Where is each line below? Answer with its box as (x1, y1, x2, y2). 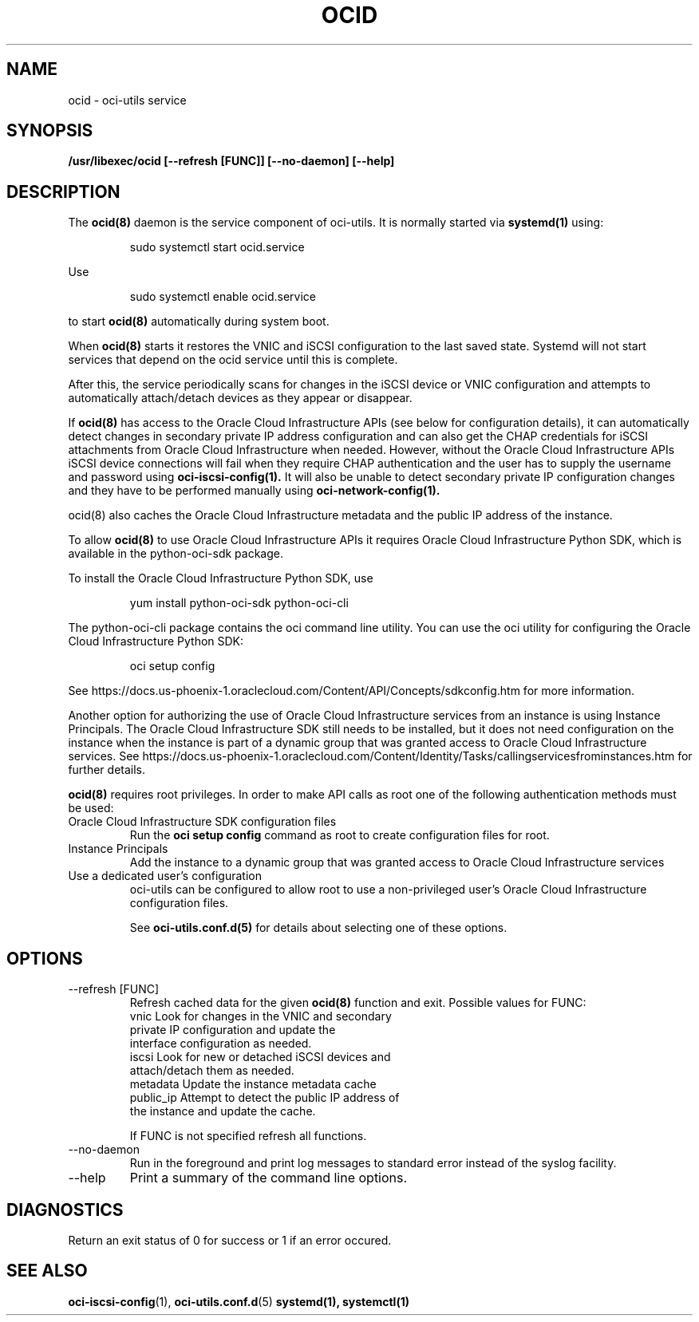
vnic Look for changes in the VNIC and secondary (129, 1009, 392, 1024)
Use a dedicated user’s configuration (68, 869, 262, 883)
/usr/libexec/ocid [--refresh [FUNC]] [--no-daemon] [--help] (68, 154, 395, 168)
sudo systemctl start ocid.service (129, 240, 305, 255)
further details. (68, 763, 146, 777)
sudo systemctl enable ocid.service (129, 290, 316, 304)
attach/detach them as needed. (129, 1064, 294, 1078)
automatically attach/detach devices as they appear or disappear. (68, 391, 413, 405)
